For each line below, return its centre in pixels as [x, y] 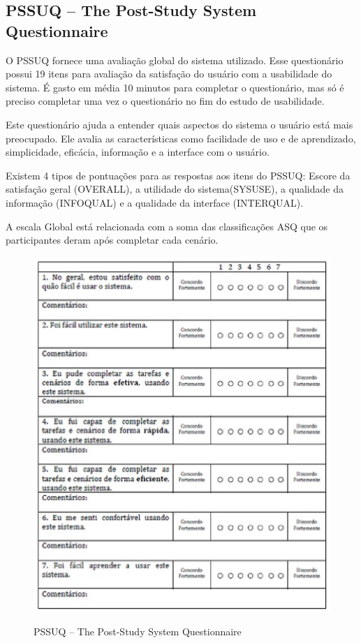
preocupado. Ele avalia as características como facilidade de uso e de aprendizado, [181, 138]
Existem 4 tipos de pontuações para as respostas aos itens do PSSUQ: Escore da [178, 175]
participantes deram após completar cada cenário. [112, 240]
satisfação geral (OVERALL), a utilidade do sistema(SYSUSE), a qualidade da [175, 189]
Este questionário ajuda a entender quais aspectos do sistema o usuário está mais [179, 124]
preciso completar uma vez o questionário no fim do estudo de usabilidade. [165, 101]
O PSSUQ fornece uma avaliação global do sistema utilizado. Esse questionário [175, 60]
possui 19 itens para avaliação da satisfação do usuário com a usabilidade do [169, 74]
